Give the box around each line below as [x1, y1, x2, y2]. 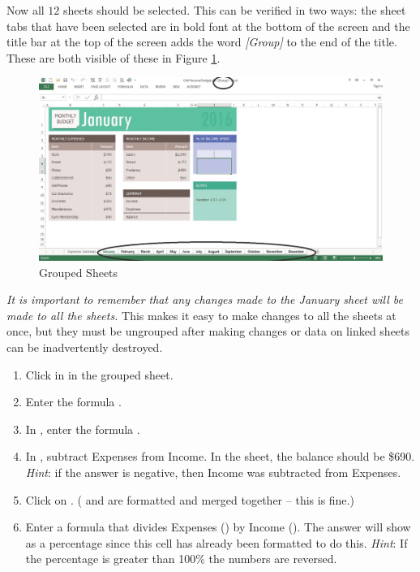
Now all [6, 2, 45, 18]
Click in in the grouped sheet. [25, 366, 174, 383]
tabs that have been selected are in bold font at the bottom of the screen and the [6, 17, 410, 34]
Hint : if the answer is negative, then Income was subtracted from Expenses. [25, 463, 401, 480]
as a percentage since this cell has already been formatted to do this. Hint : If [25, 534, 408, 551]
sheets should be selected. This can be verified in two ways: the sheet [62, 2, 406, 18]
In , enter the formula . [25, 420, 140, 437]
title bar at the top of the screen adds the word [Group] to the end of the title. [6, 33, 397, 50]
